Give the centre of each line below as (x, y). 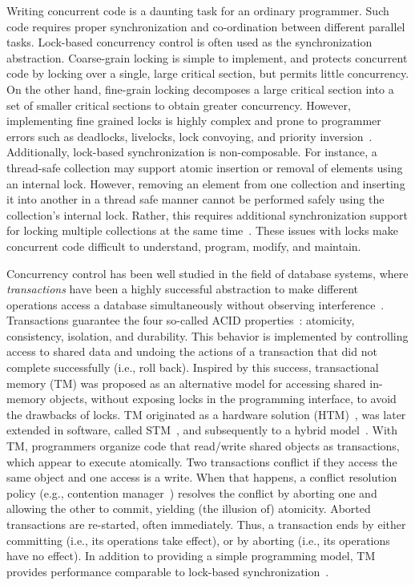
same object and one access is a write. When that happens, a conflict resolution (202, 477)
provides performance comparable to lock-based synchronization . (168, 571)
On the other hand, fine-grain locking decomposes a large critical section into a (200, 89)
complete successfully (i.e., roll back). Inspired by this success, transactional (193, 367)
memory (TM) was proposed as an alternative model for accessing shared (186, 383)
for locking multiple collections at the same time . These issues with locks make (202, 230)
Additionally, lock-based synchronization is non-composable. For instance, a (192, 152)
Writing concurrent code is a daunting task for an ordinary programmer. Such (198, 10)
